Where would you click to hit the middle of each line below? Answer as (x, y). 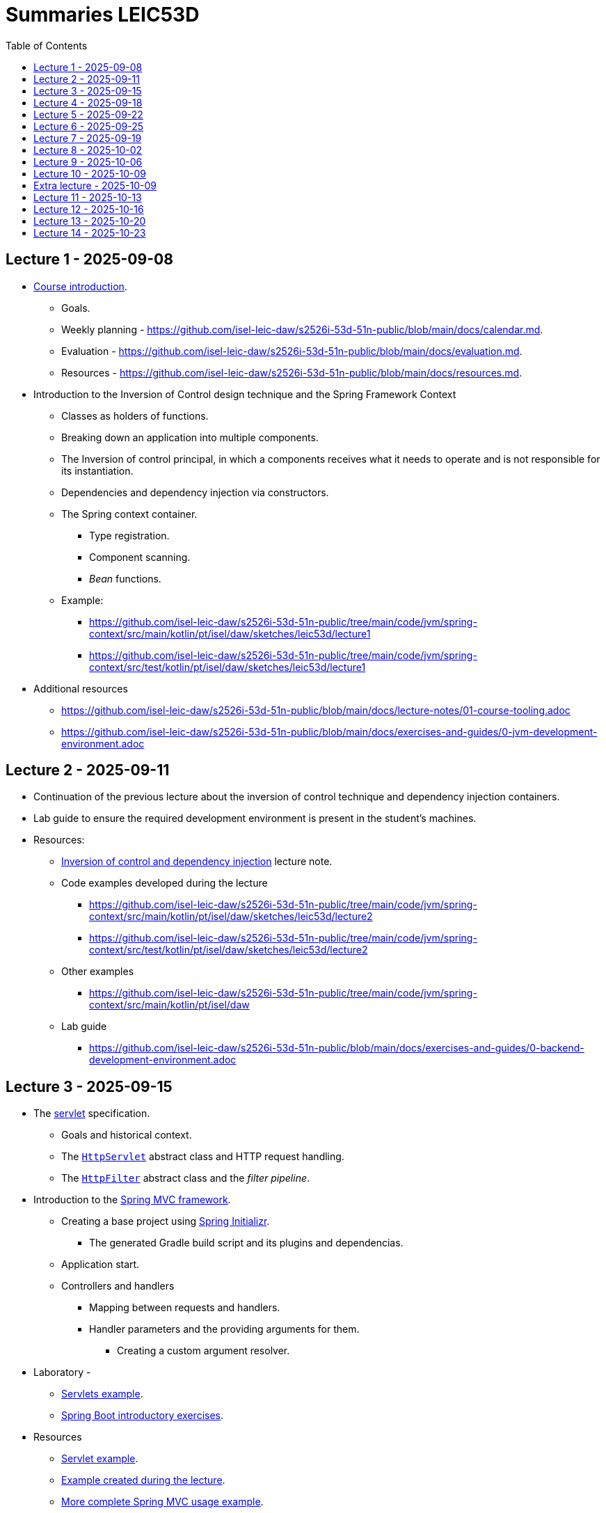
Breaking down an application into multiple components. (190, 437)
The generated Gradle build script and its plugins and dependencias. (246, 1243)
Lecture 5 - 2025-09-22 (88, 114)
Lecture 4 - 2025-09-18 (88, 102)
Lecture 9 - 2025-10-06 (88, 161)
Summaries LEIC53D (103, 15)
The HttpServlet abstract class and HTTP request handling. (203, 1157)
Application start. (101, 1265)
